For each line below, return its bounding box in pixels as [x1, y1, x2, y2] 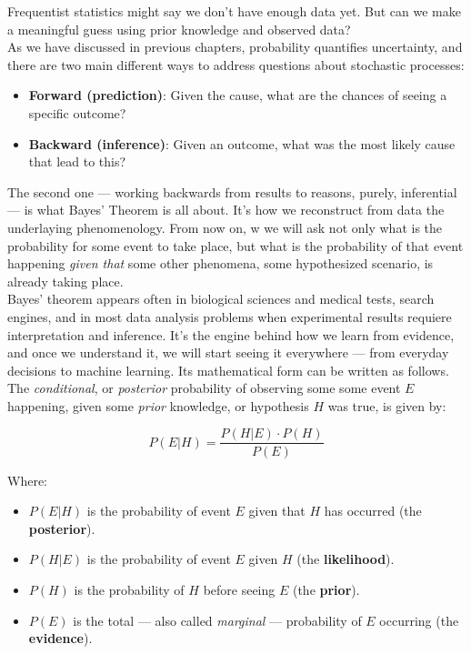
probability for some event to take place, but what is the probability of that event [7, 236, 464, 255]
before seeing [203, 579, 276, 599]
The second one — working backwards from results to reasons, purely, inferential [7, 182, 457, 201]
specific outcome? [28, 103, 126, 122]
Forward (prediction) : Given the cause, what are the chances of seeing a [28, 86, 447, 105]
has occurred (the [324, 501, 422, 520]
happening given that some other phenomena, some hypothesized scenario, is [7, 254, 434, 273]
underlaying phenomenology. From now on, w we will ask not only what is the [7, 217, 443, 236]
